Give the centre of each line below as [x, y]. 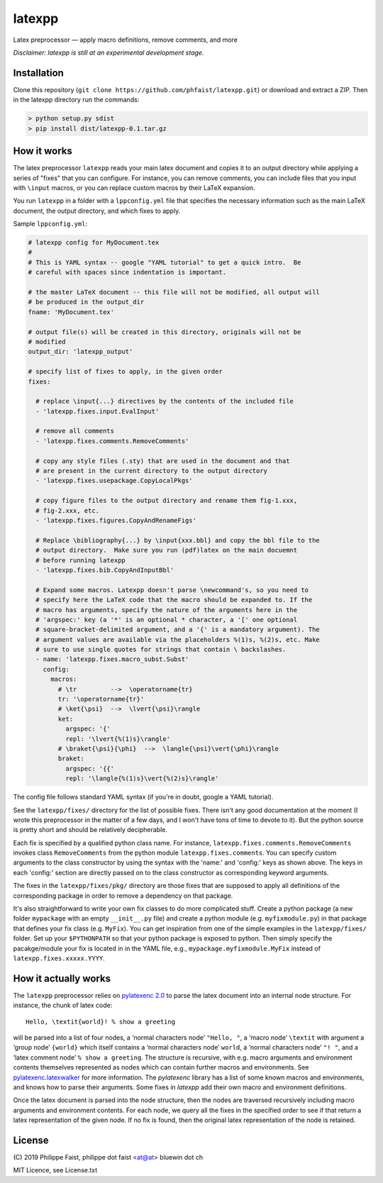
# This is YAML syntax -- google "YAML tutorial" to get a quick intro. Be [165, 262]
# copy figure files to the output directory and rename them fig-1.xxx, [167, 501]
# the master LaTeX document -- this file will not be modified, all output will [174, 292]
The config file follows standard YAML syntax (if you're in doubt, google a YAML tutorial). [143, 797]
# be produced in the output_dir [86, 302]
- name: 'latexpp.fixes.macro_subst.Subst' [112, 659]
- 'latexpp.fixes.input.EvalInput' [98, 411]
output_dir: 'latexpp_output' [81, 352]
